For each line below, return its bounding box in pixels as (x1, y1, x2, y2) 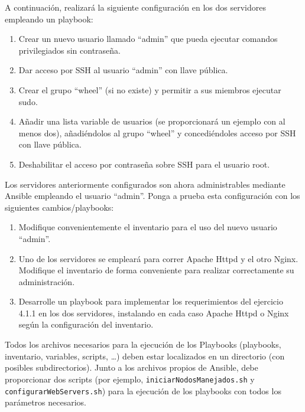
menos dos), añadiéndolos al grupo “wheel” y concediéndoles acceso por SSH (18, 126, 296, 139)
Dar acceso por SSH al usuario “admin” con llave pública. (18, 64, 228, 76)
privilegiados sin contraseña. (18, 44, 121, 56)
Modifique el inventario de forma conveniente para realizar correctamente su (18, 264, 294, 276)
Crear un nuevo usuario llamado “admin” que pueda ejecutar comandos (18, 32, 278, 45)
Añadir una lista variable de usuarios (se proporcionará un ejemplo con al (18, 115, 285, 127)
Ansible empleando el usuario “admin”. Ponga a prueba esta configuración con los (5, 189, 300, 202)
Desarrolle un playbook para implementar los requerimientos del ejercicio (18, 295, 283, 308)
